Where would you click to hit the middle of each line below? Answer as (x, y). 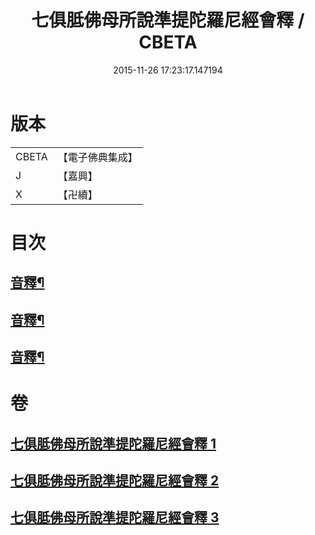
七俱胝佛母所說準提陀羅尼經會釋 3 (115, 517)
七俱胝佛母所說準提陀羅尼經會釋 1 (113, 443)
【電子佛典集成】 (97, 157)
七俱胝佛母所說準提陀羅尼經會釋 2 (115, 481)
